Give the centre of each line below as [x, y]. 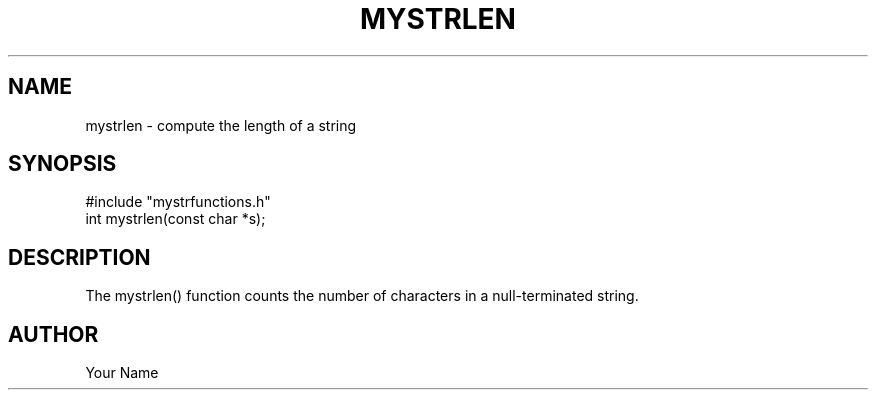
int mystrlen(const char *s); [175, 219]
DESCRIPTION [79, 257]
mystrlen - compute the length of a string [221, 125]
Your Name [122, 373]
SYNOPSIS [62, 164]
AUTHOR [53, 334]
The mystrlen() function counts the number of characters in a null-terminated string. [362, 296]
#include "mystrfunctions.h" [178, 202]
